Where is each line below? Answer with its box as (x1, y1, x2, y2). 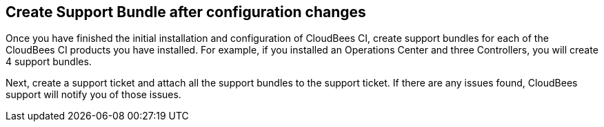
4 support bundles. (6, 56, 92, 68)
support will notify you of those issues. (6, 89, 181, 101)
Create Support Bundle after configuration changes (6, 3, 366, 21)
